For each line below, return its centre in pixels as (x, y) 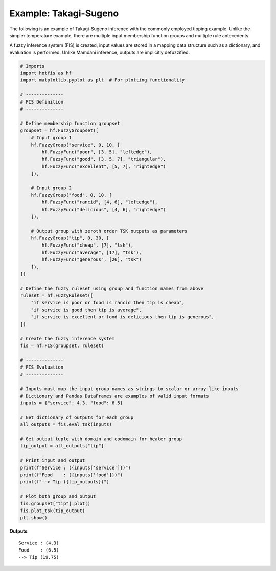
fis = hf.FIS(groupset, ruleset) (62, 345)
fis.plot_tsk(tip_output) (53, 511)
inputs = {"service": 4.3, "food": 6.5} (71, 403)
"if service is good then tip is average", (86, 310)
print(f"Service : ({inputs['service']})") (76, 467)
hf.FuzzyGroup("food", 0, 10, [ (72, 195)
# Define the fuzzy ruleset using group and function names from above (112, 288)
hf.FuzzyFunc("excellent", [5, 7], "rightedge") (104, 166)
